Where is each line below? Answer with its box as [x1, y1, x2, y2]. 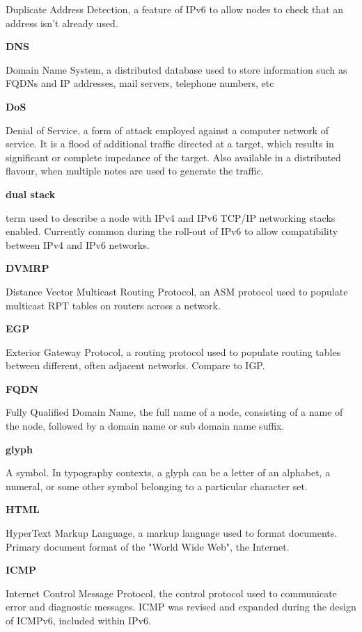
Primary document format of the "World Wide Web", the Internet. [6, 539, 290, 553]
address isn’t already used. [6, 15, 118, 30]
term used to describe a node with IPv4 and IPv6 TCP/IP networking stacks [6, 210, 336, 225]
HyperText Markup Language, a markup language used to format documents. [6, 526, 338, 540]
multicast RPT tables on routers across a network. [6, 298, 221, 312]
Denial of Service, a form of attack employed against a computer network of [6, 122, 329, 137]
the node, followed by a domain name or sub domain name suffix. [6, 419, 285, 433]
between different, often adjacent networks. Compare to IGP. [6, 358, 265, 373]
